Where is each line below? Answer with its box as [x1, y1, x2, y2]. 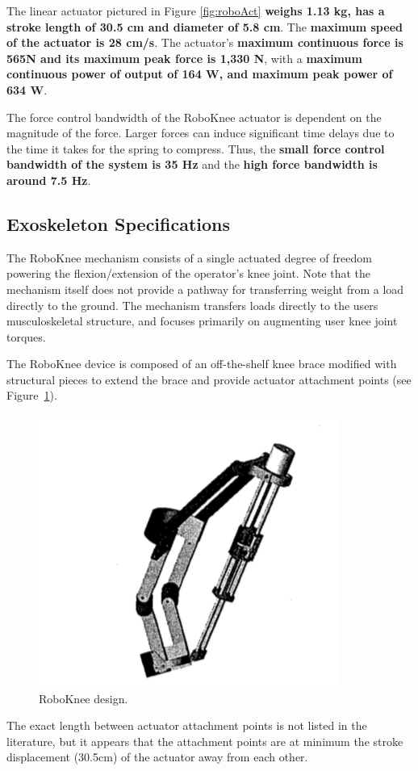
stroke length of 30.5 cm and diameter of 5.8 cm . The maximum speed [6, 18, 403, 35]
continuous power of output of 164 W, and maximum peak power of [6, 65, 393, 82]
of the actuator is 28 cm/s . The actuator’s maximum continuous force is [6, 34, 403, 51]
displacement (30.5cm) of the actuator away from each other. [6, 748, 308, 765]
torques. [6, 328, 46, 345]
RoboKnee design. [39, 689, 128, 706]
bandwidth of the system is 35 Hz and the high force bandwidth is [6, 156, 378, 173]
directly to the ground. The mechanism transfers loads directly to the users [6, 296, 378, 313]
